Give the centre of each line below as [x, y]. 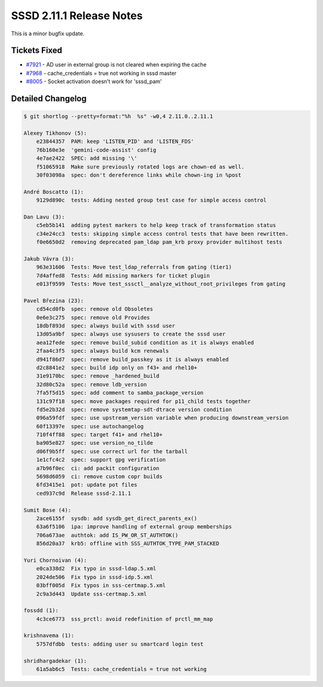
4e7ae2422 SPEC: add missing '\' [87, 158]
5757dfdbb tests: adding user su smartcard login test [120, 644]
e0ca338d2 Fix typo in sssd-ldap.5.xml [96, 569]
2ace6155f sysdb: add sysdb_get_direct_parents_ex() [117, 518]
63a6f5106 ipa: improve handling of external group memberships [134, 527]
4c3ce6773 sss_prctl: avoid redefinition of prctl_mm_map [125, 619]
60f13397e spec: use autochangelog [90, 426]
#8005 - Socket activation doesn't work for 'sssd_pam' [94, 81]
